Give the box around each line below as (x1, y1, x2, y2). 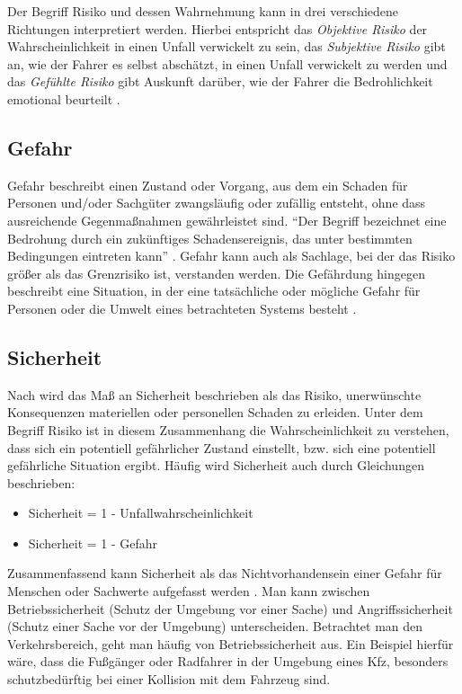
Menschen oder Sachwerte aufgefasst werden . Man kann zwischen (7, 582, 370, 601)
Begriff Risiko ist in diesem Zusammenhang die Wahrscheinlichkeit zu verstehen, (7, 420, 449, 439)
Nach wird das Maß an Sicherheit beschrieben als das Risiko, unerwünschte (7, 385, 422, 404)
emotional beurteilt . (7, 89, 120, 108)
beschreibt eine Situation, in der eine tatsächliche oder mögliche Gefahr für (7, 281, 421, 300)
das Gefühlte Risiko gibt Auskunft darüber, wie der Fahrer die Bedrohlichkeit (7, 72, 433, 91)
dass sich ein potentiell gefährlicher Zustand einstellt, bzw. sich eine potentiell (7, 438, 436, 457)
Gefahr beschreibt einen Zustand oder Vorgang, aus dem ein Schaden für (7, 175, 408, 194)
